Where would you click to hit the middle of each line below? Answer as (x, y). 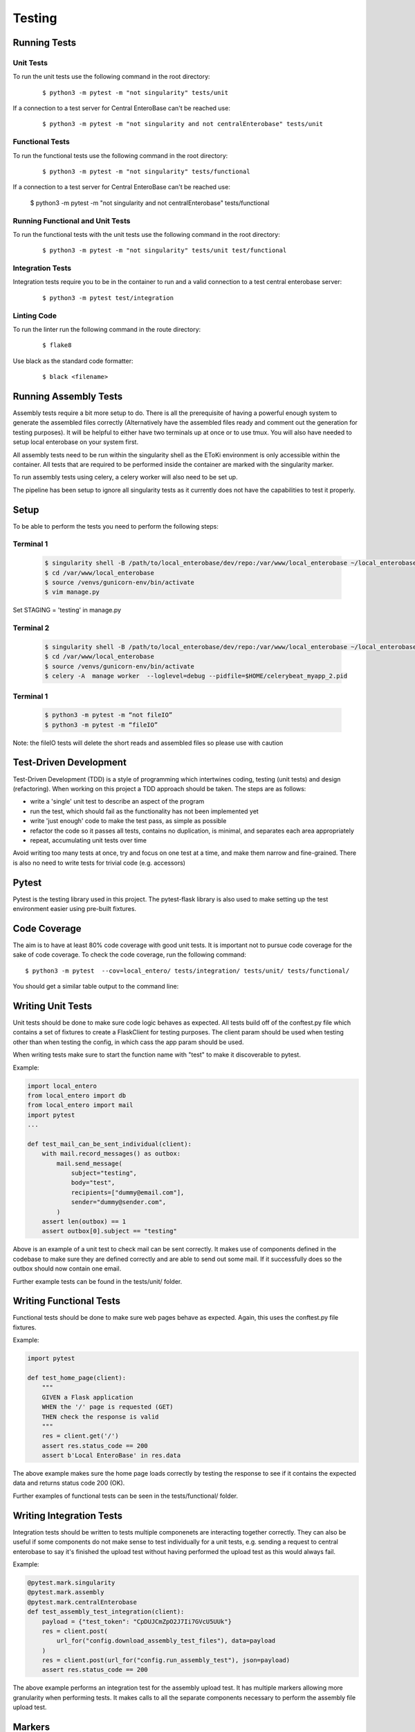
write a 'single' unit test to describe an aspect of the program (117, 802)
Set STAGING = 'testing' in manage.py (67, 610)
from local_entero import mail (81, 1105)
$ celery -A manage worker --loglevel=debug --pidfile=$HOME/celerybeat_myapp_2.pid (196, 676)
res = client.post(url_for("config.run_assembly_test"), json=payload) (166, 1660)
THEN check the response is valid (100, 1416)
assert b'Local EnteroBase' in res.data (111, 1456)
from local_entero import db (77, 1095)
